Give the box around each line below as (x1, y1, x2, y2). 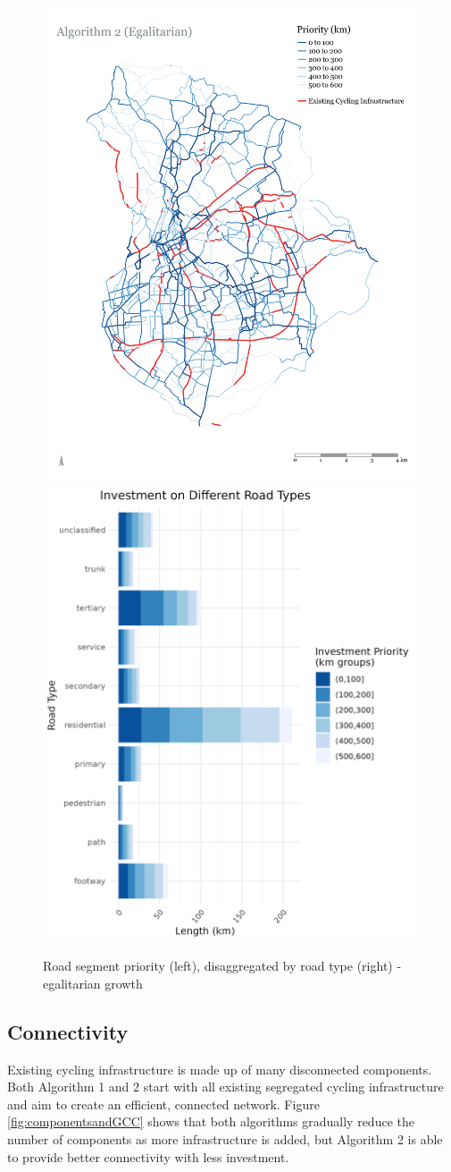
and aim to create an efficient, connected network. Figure (7, 1094, 320, 1113)
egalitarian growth (43, 973, 143, 992)
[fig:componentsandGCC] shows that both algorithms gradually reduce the (7, 1112, 414, 1131)
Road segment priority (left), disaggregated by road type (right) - (43, 956, 402, 975)
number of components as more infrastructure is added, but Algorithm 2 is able (7, 1130, 443, 1149)
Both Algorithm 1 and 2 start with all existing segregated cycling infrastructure (7, 1077, 444, 1096)
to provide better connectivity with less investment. (7, 1147, 289, 1166)
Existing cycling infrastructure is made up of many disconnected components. (7, 1059, 432, 1078)
